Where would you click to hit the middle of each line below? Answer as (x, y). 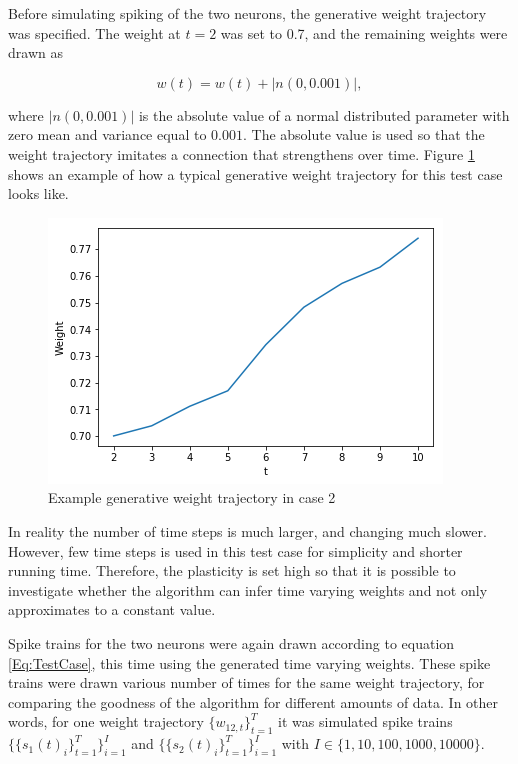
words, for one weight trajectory (106, 721)
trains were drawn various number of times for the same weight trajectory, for (246, 682)
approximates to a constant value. (112, 609)
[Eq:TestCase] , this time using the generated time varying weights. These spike (249, 662)
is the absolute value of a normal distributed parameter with (324, 114)
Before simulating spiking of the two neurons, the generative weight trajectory (247, 13)
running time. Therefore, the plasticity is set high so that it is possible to (232, 570)
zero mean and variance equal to (107, 134)
